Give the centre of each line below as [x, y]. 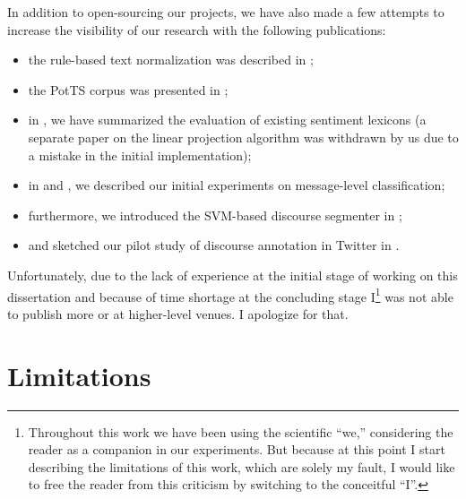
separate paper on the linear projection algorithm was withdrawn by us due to [243, 137]
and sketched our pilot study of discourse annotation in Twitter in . [214, 245]
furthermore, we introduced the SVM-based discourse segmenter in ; [215, 215]
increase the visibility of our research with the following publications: [197, 29]
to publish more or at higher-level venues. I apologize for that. [178, 313]
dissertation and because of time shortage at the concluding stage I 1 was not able [230, 295]
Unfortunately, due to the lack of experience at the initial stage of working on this [233, 275]
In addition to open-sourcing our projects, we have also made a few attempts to [226, 12]
